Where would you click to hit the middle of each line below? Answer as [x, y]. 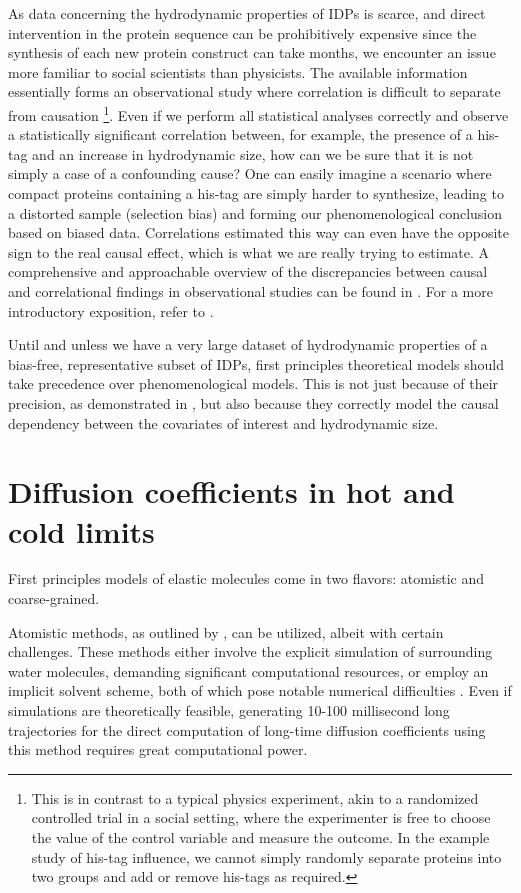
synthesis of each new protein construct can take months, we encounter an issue [252, 52]
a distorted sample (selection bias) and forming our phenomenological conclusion [255, 212]
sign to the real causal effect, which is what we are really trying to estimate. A [249, 251]
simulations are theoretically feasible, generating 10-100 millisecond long [229, 710]
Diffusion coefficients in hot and [231, 491]
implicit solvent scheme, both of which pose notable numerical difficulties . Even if [260, 690]
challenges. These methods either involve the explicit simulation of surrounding [250, 651]
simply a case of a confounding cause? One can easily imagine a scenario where [250, 173]
